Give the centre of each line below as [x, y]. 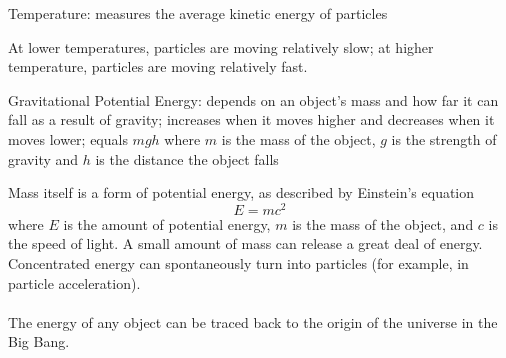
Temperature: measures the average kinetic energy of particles [198, 13]
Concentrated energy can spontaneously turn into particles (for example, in [238, 263]
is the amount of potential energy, [167, 223]
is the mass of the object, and [383, 223]
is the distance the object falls [187, 158]
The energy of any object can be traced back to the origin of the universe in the [253, 321]
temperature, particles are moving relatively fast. [158, 66]
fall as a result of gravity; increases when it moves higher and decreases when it [251, 119]
